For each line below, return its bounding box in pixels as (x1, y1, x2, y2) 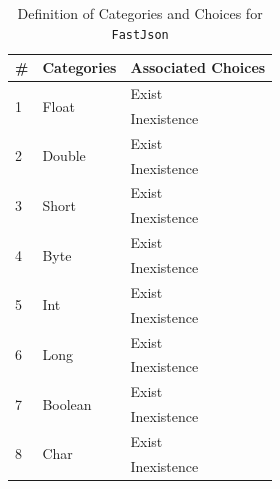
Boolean (42, 393, 92, 414)
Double (42, 145, 86, 166)
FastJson (111, 27, 169, 42)
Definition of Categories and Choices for (17, 3, 263, 23)
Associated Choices (130, 57, 266, 78)
